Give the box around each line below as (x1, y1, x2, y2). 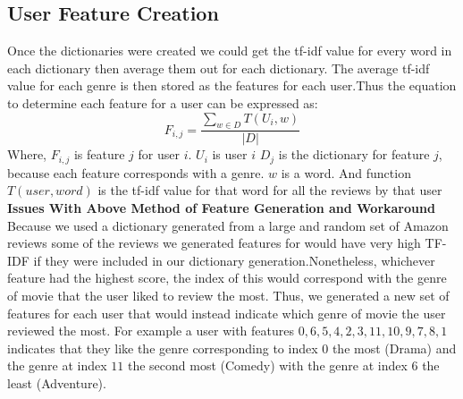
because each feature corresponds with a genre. (7, 163, 265, 182)
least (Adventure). (7, 373, 106, 392)
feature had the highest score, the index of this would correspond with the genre (7, 268, 447, 287)
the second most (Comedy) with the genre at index (127, 356, 408, 375)
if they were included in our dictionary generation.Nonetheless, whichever (33, 250, 435, 269)
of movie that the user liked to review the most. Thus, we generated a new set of (7, 286, 450, 305)
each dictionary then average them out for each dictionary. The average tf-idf (7, 58, 430, 77)
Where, (7, 145, 46, 164)
